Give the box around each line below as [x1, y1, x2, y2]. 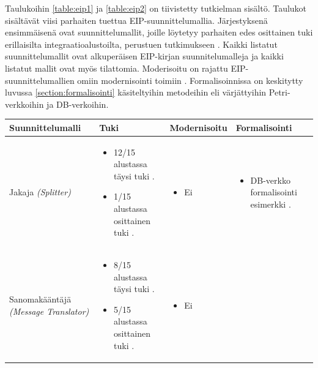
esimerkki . [250, 198, 291, 211]
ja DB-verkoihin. [46, 97, 109, 110]
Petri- [268, 86, 290, 99]
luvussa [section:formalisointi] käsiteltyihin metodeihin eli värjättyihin [5, 86, 267, 99]
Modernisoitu [169, 121, 227, 133]
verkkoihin [5, 97, 44, 110]
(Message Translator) [9, 304, 89, 317]
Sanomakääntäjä [9, 293, 72, 306]
